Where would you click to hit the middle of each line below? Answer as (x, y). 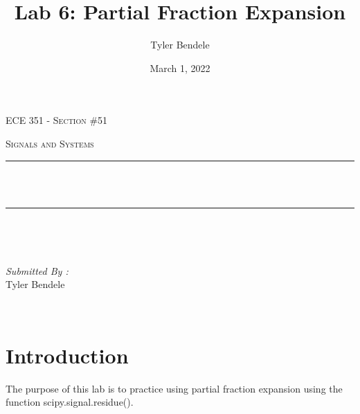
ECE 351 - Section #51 (57, 120)
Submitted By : (37, 270)
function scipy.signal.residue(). (70, 402)
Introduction (67, 355)
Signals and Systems (50, 143)
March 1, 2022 (180, 67)
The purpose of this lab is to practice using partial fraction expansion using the (174, 388)
